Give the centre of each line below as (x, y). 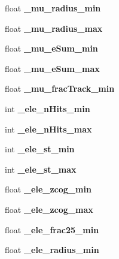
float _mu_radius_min (53, 8)
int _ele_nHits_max (48, 129)
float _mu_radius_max (54, 28)
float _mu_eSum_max (52, 68)
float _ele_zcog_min (48, 189)
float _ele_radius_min (52, 250)
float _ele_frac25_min (52, 229)
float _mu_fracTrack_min (60, 88)
